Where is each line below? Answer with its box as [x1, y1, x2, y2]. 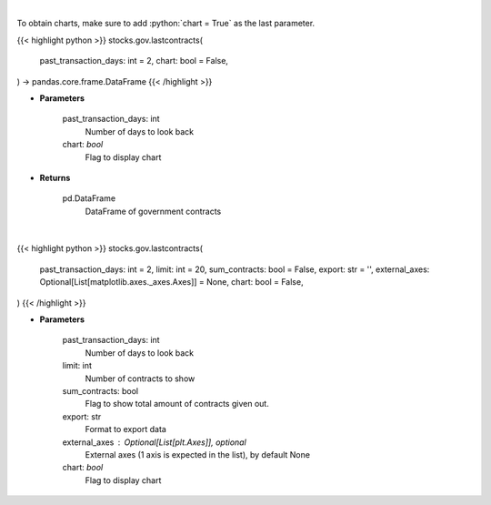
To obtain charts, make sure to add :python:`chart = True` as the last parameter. [16, 18, 316, 29]
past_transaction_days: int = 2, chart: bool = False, [39, 56, 229, 66]
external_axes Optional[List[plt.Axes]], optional [62, 437, 247, 448]
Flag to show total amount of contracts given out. [85, 399, 270, 409]
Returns [39, 172, 71, 183]
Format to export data [85, 424, 167, 435]
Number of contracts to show [85, 373, 195, 384]
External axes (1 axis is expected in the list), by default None [85, 449, 311, 460]
